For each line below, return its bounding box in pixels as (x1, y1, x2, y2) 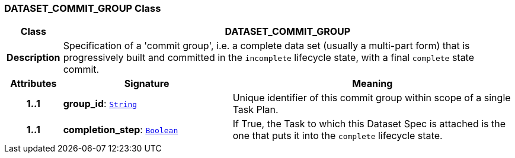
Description (7, 51, 60, 64)
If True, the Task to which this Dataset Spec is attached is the (232, 118, 506, 130)
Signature (124, 78, 169, 90)
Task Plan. (232, 104, 279, 116)
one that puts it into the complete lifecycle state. (232, 130, 443, 142)
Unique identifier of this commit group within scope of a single (232, 92, 511, 104)
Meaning (352, 78, 393, 90)
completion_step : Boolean (63, 124, 178, 136)
